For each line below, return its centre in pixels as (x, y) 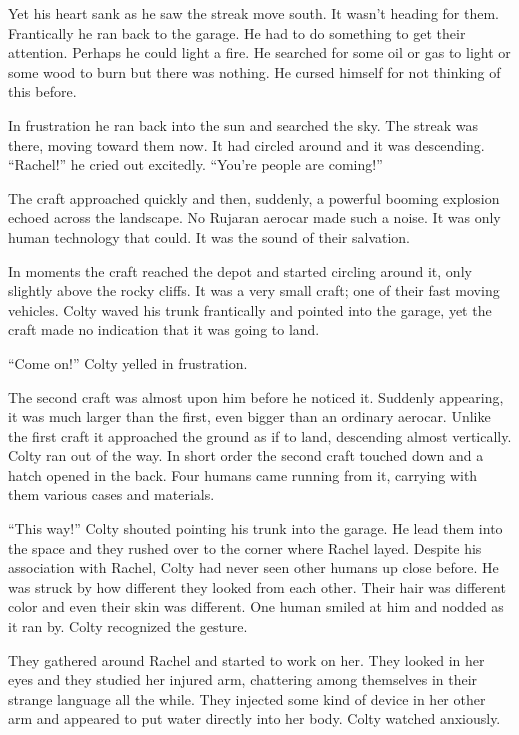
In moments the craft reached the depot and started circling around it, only (240, 270)
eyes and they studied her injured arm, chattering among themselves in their (243, 679)
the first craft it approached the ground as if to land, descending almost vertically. (260, 435)
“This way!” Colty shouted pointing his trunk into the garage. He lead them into (255, 528)
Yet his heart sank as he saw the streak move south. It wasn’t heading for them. (253, 13)
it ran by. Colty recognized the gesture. (128, 626)
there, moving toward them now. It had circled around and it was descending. (246, 144)
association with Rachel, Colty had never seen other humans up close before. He (253, 567)
